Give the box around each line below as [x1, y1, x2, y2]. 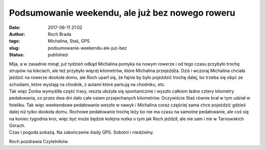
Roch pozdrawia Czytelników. [9, 138, 69, 144]
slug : [9, 45, 20, 51]
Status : [9, 52, 25, 58]
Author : [9, 31, 26, 37]
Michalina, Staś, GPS [48, 38, 90, 44]
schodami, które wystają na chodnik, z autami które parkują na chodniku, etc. [9, 81, 166, 87]
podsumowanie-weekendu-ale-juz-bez [48, 45, 127, 51]
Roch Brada [48, 31, 72, 37]
